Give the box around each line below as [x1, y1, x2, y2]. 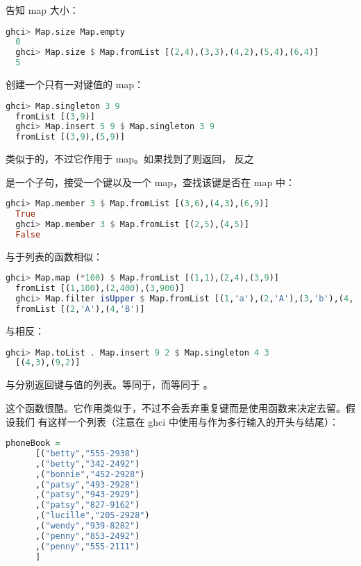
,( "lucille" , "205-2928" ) [35, 510, 150, 521]
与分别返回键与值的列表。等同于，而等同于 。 [6, 377, 213, 392]
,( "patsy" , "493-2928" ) [35, 479, 140, 490]
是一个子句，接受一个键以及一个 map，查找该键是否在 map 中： [6, 174, 295, 189]
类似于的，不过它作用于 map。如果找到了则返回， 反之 [6, 151, 254, 166]
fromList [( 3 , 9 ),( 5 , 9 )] [15, 132, 125, 142]
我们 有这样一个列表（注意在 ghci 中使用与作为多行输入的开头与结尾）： [15, 414, 339, 428]
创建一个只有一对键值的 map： [6, 77, 144, 92]
